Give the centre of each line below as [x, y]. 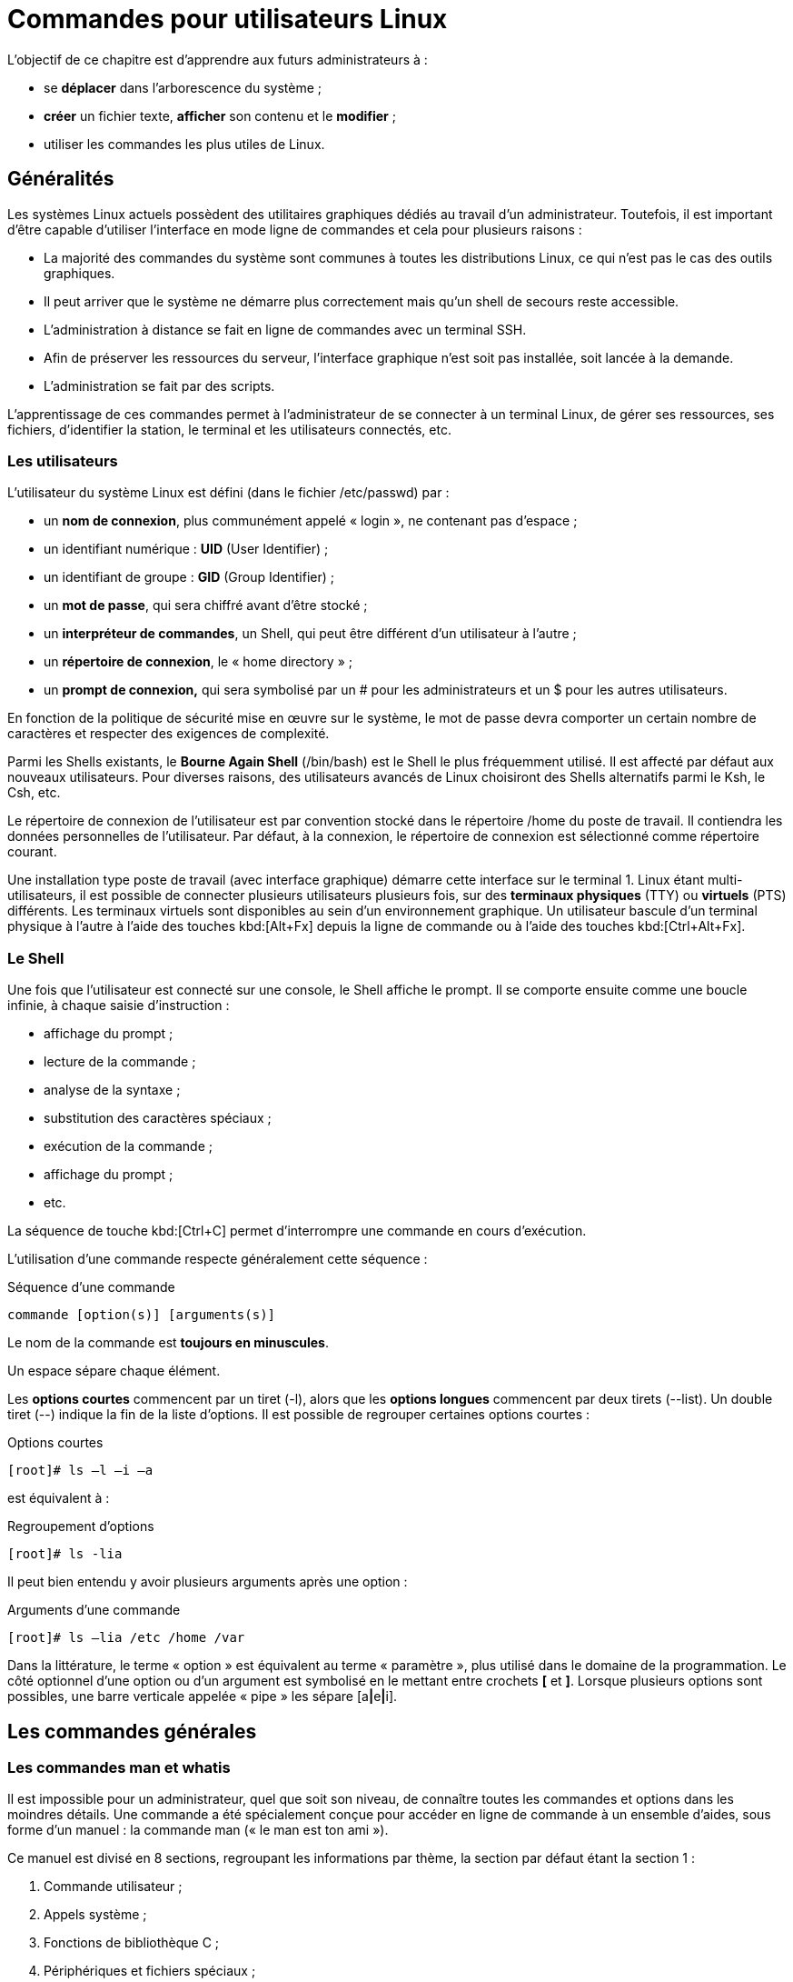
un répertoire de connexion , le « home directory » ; [198, 662]
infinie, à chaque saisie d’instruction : [119, 1006]
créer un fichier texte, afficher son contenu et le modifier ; [220, 115]
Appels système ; [95, 1915]
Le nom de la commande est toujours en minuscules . [168, 1343]
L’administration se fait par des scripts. [159, 385]
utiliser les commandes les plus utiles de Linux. [184, 144]
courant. [32, 852]
